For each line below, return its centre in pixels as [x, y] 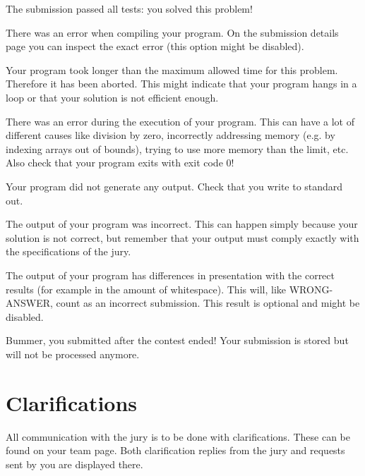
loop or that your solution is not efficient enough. [112, 97]
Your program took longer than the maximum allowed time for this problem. [172, 69]
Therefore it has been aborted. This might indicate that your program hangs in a [181, 84]
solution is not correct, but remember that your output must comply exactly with [182, 237]
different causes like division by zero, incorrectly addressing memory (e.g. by [170, 135]
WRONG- [311, 289]
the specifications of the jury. [68, 251]
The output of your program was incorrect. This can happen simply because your [182, 224]
